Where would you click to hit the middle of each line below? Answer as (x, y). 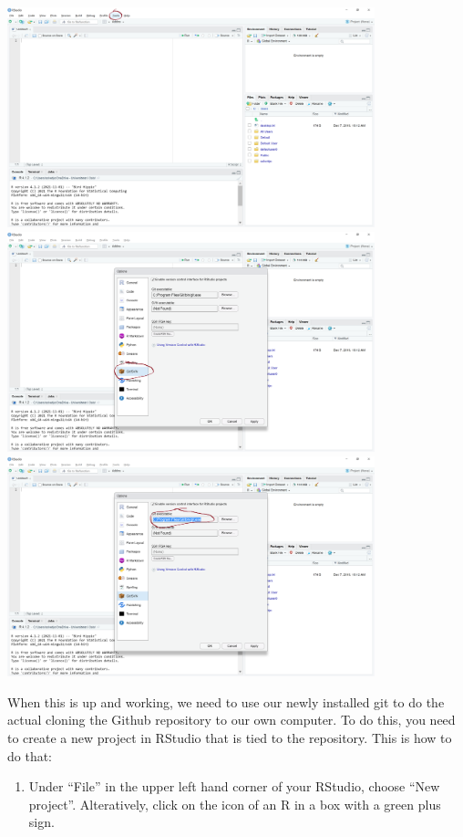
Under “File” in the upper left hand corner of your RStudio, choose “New (234, 786)
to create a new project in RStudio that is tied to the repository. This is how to (230, 738)
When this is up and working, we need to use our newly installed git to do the (226, 701)
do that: (30, 755)
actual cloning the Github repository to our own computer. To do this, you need (231, 720)
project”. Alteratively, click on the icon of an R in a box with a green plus (235, 804)
